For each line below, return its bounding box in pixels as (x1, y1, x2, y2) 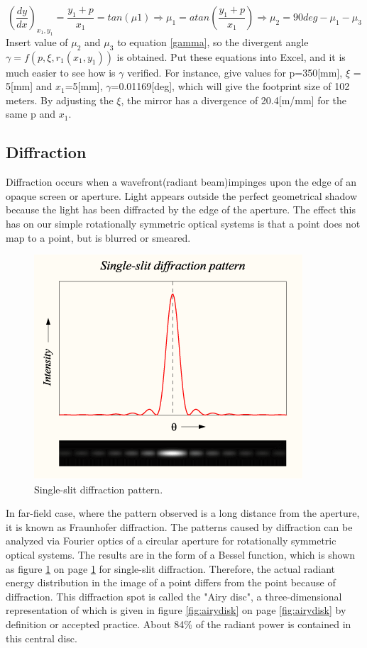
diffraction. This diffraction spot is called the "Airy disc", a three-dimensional (6, 588, 342, 603)
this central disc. (6, 630, 77, 645)
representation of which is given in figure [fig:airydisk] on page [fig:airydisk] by (6, 603, 346, 618)
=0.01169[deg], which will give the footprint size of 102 (111, 79, 350, 94)
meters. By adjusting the (6, 92, 114, 107)
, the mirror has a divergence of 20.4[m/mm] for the (121, 92, 347, 107)
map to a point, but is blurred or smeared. (6, 230, 191, 245)
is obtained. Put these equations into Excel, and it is (116, 49, 346, 64)
